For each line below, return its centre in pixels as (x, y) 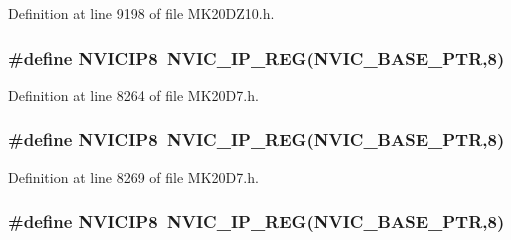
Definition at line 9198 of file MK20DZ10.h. (141, 13)
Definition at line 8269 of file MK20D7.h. (133, 176)
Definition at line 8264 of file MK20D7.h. (133, 94)
